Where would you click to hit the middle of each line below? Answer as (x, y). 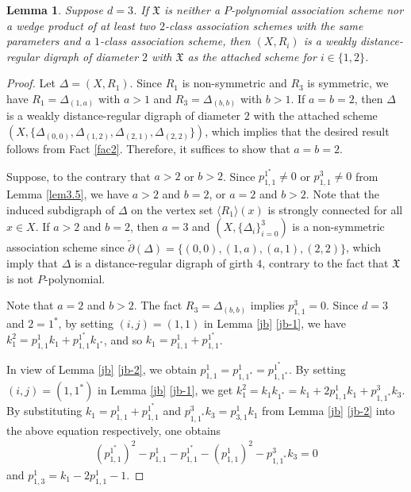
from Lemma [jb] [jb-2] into (328, 411)
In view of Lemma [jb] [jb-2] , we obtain (102, 369)
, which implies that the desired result (297, 131)
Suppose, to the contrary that (79, 176)
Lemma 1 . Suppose (55, 10)
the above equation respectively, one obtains (114, 430)
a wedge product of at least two (81, 25)
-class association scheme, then (175, 41)
